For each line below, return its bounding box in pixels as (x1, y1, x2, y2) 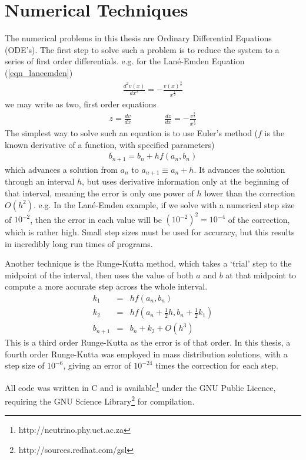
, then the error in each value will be (30, 213, 162, 225)
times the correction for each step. (155, 359, 278, 372)
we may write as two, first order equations (5, 97, 157, 110)
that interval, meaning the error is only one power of (5, 186, 194, 199)
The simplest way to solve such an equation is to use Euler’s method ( (5, 127, 258, 139)
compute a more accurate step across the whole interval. (5, 280, 208, 293)
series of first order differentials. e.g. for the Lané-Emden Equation (5, 55, 245, 67)
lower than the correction (204, 186, 295, 199)
